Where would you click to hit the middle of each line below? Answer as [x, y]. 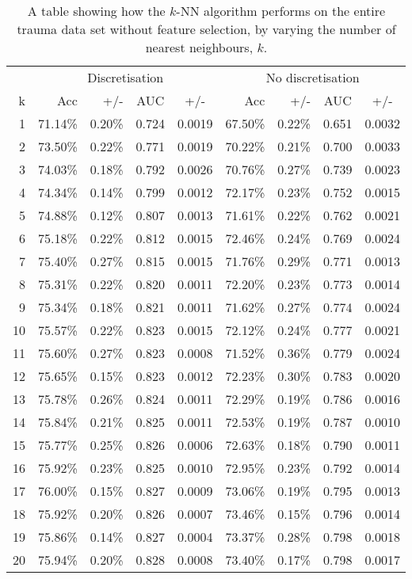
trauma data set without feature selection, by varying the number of [206, 29]
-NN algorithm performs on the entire [281, 11]
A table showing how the [96, 11]
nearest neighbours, [199, 47]
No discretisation [313, 77]
